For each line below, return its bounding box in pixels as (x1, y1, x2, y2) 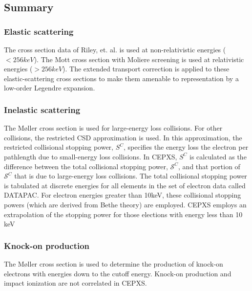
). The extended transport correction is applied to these (63, 64, 230, 74)
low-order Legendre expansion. (4, 83, 95, 93)
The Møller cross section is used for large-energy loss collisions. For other (4, 123, 223, 133)
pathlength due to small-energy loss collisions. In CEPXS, (4, 151, 177, 161)
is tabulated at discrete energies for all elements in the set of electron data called (4, 180, 246, 190)
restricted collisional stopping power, (4, 142, 113, 152)
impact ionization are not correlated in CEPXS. (4, 278, 147, 288)
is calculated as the (189, 151, 247, 161)
